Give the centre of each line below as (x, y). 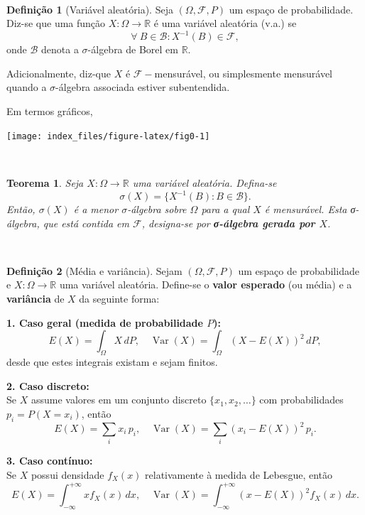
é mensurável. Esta (306, 209)
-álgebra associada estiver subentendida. (143, 87)
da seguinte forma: (119, 298)
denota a (60, 49)
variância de (36, 298)
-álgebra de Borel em (133, 49)
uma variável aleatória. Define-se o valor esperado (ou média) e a (206, 284)
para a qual (225, 209)
